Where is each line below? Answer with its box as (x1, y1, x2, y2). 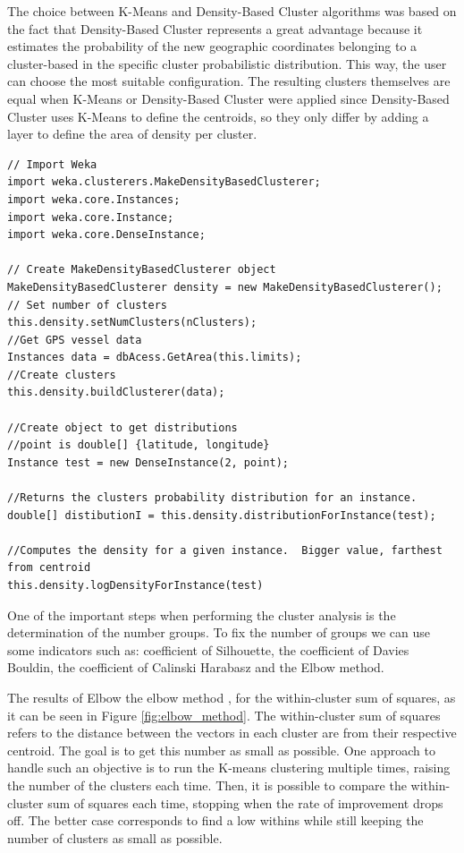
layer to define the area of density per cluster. (7, 124, 257, 143)
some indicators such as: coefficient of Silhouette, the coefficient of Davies (7, 640, 409, 659)
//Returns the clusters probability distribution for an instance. (7, 491, 418, 505)
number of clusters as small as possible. (7, 828, 223, 847)
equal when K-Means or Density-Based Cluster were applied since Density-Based (7, 89, 450, 107)
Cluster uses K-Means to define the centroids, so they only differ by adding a (7, 107, 429, 125)
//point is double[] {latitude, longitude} (7, 439, 270, 452)
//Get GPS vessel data (7, 333, 142, 346)
